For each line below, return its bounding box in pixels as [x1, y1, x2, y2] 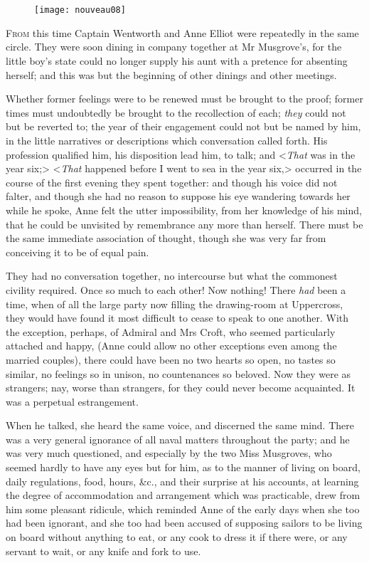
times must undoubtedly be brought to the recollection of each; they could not [6, 105, 346, 120]
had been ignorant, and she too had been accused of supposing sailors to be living [6, 515, 363, 530]
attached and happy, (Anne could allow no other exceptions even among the [6, 338, 337, 353]
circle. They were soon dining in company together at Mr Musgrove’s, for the [6, 39, 342, 54]
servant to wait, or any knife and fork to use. [6, 543, 201, 558]
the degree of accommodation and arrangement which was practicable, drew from [6, 488, 360, 503]
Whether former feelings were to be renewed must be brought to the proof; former [6, 91, 363, 106]
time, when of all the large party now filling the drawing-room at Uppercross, [6, 296, 343, 311]
